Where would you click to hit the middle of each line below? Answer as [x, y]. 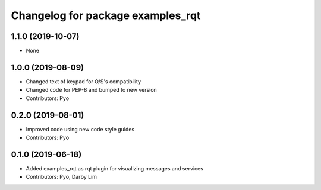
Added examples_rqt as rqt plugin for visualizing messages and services [114, 168]
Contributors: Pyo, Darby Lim [62, 177]
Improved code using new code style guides [80, 129]
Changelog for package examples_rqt [106, 15]
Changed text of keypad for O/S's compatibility [84, 81]
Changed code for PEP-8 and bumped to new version [91, 90]
